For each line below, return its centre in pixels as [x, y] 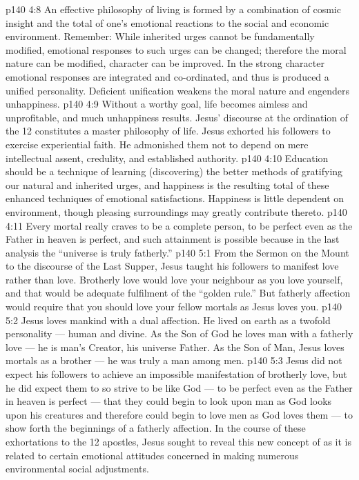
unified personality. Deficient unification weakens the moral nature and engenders [178, 90]
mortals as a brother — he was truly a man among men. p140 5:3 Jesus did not [174, 360]
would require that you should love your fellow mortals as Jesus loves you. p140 [174, 307]
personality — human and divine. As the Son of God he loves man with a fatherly [179, 333]
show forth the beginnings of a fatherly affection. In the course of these [156, 428]
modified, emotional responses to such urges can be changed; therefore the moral [176, 49]
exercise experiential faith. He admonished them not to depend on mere [157, 144]
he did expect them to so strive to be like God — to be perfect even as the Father [179, 387]
